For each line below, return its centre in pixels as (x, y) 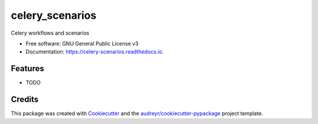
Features (27, 68)
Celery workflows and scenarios (50, 33)
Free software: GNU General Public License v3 (82, 43)
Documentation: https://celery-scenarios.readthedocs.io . (95, 52)
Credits (25, 100)
